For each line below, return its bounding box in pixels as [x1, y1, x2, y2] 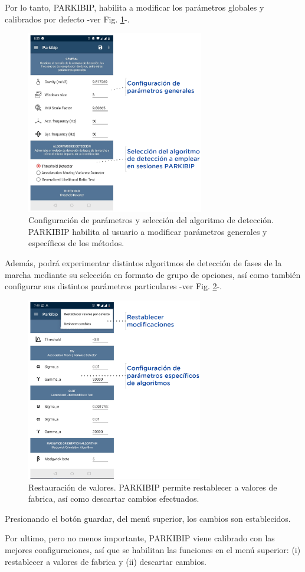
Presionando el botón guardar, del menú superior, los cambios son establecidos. [5, 512, 291, 524]
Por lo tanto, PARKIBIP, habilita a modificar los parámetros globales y [5, 1, 264, 13]
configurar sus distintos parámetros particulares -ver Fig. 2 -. [5, 280, 222, 292]
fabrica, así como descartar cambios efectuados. [28, 492, 199, 505]
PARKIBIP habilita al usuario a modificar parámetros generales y [28, 225, 267, 237]
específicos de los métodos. [28, 237, 124, 249]
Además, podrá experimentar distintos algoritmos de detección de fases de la [5, 256, 282, 269]
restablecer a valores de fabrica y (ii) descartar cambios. [5, 555, 206, 567]
